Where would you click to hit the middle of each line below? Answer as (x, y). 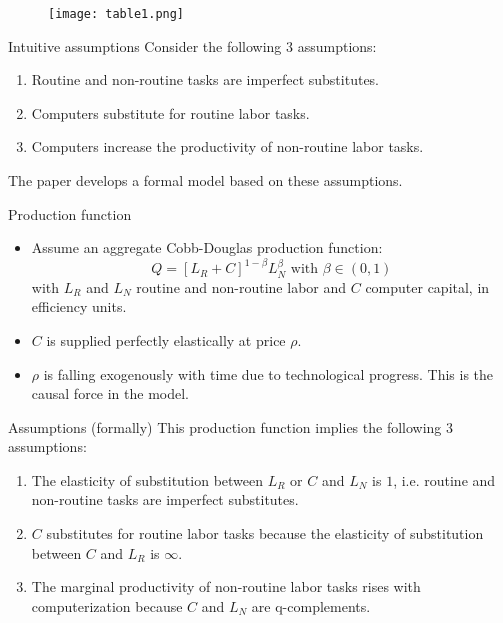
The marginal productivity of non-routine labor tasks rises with (226, 586)
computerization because (107, 605)
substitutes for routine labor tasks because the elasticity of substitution (265, 533)
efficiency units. (79, 306)
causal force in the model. (110, 393)
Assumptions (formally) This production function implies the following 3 (231, 426)
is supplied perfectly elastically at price (166, 339)
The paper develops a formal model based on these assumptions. (205, 180)
